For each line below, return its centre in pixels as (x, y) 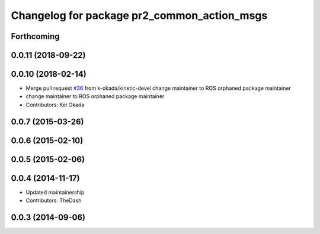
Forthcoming (35, 36)
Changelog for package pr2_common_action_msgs (139, 15)
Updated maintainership (55, 192)
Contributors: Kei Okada (55, 105)
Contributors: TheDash (54, 200)
